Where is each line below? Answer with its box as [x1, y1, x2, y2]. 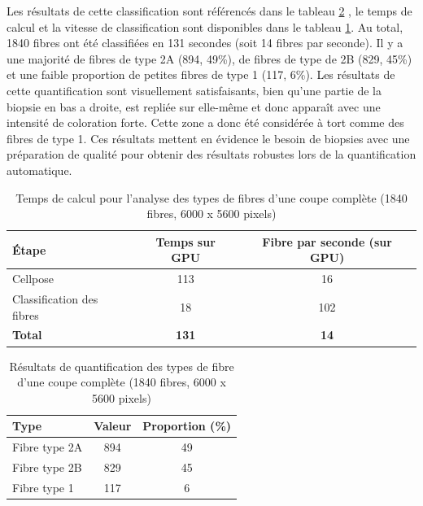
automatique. [7, 161, 72, 178]
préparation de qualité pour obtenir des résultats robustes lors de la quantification [7, 146, 416, 163]
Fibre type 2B [12, 459, 82, 475]
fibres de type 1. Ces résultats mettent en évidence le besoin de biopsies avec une [7, 129, 410, 146]
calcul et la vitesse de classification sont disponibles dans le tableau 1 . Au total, [7, 18, 403, 35]
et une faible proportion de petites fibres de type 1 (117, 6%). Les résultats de [7, 66, 395, 83]
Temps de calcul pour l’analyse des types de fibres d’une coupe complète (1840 [15, 189, 408, 206]
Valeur [94, 417, 132, 434]
